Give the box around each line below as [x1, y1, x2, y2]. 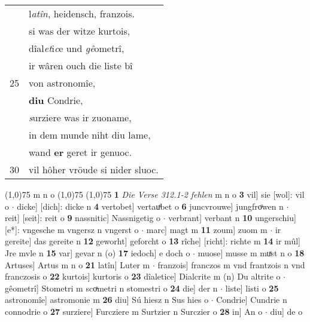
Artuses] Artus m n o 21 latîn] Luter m [5, 258, 150, 271]
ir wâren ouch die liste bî [29, 59, 133, 72]
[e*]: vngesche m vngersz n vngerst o [5, 223, 139, 235]
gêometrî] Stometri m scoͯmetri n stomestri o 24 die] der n [5, 281, 218, 294]
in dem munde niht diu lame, [29, 128, 151, 142]
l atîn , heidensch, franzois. [29, 7, 135, 20]
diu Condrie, [29, 93, 83, 107]
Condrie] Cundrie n [216, 293, 287, 306]
